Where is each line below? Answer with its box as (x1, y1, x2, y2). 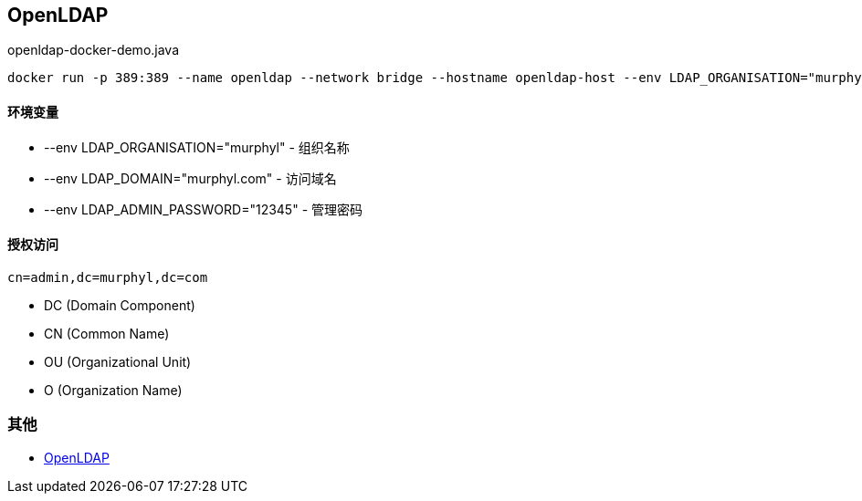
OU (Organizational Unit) (44, 353, 192, 370)
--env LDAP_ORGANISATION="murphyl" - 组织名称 (44, 139, 350, 155)
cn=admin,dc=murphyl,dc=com (7, 269, 208, 285)
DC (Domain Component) (44, 297, 195, 313)
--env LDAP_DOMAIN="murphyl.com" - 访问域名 (44, 170, 337, 186)
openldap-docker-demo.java (7, 42, 180, 58)
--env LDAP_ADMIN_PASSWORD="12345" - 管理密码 (44, 201, 363, 217)
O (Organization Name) (44, 381, 183, 398)
